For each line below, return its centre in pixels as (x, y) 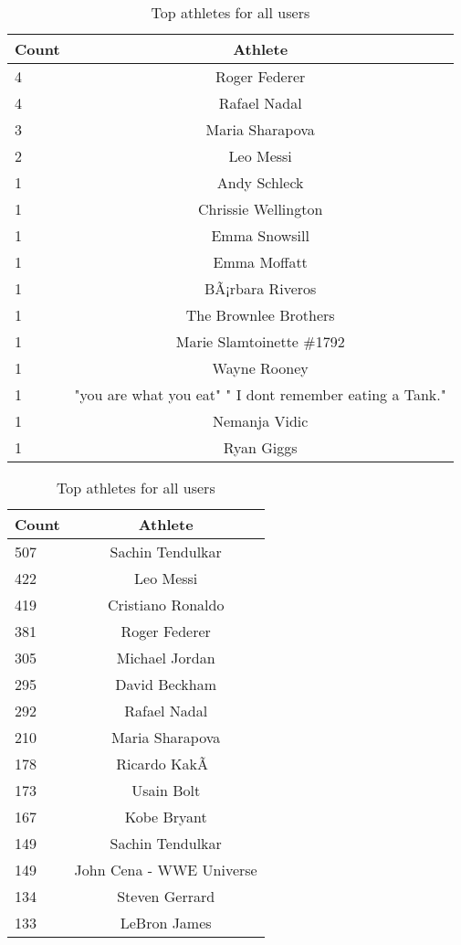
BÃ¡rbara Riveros (260, 288)
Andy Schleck (260, 182)
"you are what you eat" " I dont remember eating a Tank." (260, 394)
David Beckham (166, 684)
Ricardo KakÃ (162, 764)
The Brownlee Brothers (260, 315)
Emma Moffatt (260, 262)
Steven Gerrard (166, 896)
